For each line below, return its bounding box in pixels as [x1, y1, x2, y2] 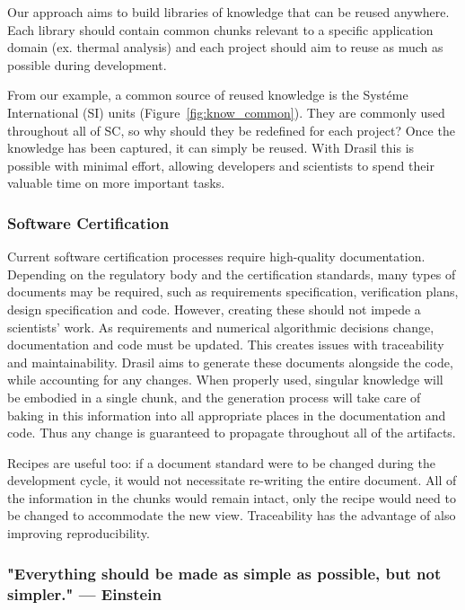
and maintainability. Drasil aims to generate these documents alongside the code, [7, 352, 453, 371]
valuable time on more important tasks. [7, 173, 225, 192]
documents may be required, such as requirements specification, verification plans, [7, 282, 459, 301]
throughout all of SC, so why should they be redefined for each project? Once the [7, 120, 455, 139]
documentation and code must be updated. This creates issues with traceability [7, 335, 444, 354]
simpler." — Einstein [7, 582, 162, 605]
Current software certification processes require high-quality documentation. [7, 247, 426, 266]
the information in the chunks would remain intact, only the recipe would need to [7, 488, 456, 507]
